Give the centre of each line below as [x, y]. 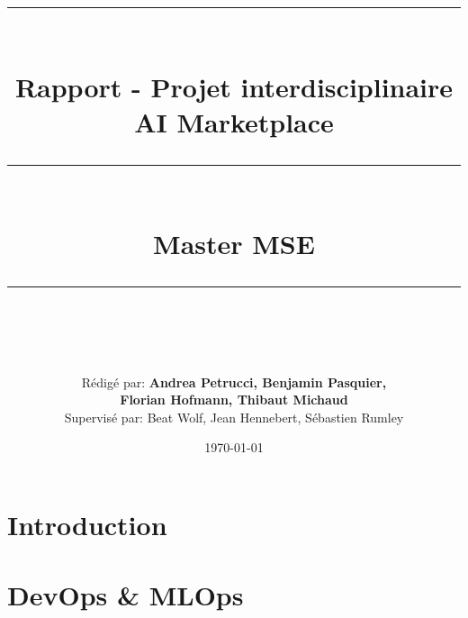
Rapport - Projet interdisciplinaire [234, 86]
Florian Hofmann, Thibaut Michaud [234, 400]
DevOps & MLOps [126, 595]
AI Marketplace [234, 121]
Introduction [87, 524]
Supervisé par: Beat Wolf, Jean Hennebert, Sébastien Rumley [234, 417]
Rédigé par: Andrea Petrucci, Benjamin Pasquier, [234, 382]
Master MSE [234, 244]
